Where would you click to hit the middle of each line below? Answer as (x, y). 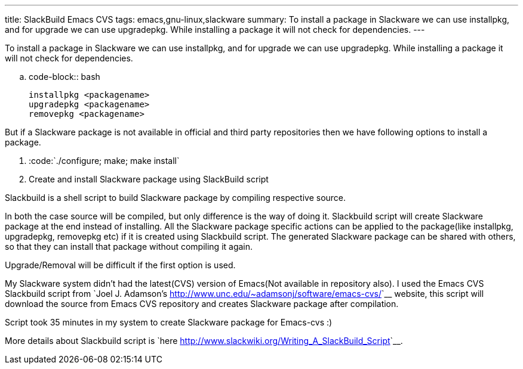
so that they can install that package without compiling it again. (129, 246)
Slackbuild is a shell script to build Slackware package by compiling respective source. (176, 198)
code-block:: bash (64, 77)
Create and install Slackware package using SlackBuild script (149, 179)
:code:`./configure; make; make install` (104, 161)
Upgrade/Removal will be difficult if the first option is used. (120, 265)
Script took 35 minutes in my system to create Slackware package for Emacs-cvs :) (169, 322)
